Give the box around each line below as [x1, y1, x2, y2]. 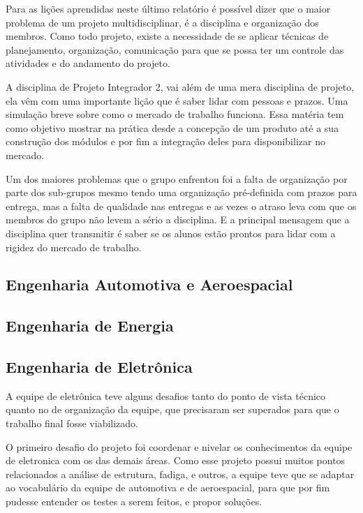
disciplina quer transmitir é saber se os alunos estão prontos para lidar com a [6, 225, 336, 240]
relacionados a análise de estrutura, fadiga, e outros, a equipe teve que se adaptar [6, 466, 355, 481]
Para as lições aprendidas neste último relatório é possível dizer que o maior [6, 1, 331, 15]
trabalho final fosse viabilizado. [6, 416, 139, 431]
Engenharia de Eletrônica [6, 356, 193, 378]
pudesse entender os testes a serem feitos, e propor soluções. [6, 494, 262, 509]
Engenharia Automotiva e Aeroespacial [6, 274, 293, 295]
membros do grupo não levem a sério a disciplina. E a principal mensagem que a [6, 212, 350, 227]
